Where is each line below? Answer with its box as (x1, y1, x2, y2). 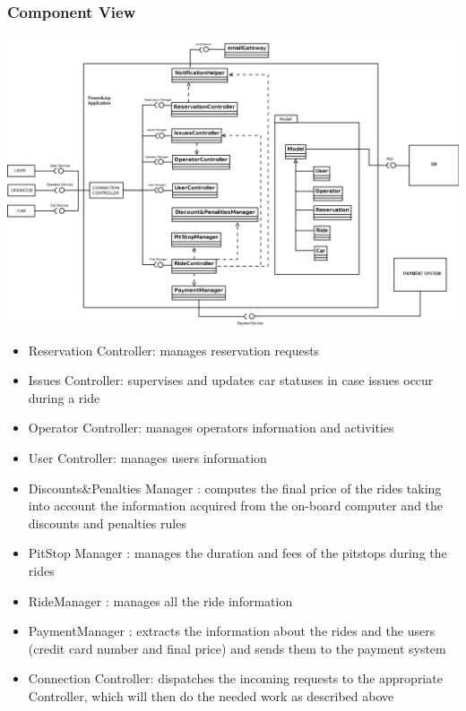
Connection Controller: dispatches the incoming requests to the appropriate (28, 669, 443, 688)
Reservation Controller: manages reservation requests (28, 340, 320, 359)
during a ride (28, 388, 100, 407)
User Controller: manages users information (28, 449, 267, 467)
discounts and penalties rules (28, 513, 186, 532)
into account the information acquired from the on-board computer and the (28, 496, 444, 515)
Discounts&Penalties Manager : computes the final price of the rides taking (28, 478, 442, 497)
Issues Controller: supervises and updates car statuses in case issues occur (28, 371, 434, 390)
